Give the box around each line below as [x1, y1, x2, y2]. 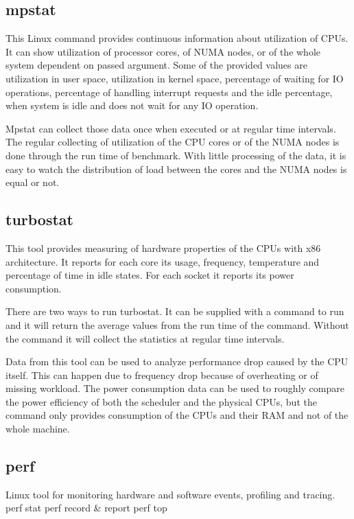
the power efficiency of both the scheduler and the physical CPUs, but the [5, 394, 317, 408]
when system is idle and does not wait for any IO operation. [5, 98, 259, 113]
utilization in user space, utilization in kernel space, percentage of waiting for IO [5, 71, 344, 85]
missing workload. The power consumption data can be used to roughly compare [5, 381, 344, 395]
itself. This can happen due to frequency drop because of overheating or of [5, 367, 318, 382]
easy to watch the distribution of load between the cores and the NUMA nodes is [5, 161, 347, 176]
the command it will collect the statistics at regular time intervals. [5, 331, 285, 345]
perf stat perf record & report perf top [5, 500, 167, 515]
